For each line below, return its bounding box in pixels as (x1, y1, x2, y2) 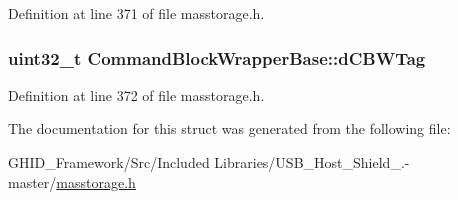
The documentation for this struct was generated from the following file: (8, 118, 451, 139)
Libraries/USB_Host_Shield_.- (214, 152, 410, 172)
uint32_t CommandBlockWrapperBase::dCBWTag (8, 45, 426, 70)
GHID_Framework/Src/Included (8, 152, 210, 172)
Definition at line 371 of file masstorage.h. (8, 3, 265, 23)
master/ (8, 171, 57, 192)
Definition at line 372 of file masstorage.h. (8, 84, 265, 105)
